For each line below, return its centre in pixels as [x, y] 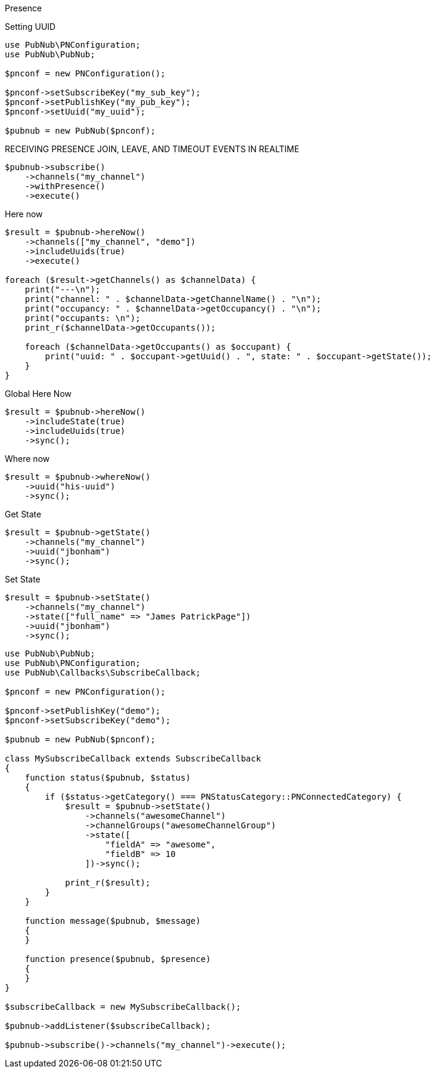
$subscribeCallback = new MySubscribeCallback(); [123, 1007]
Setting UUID [30, 27]
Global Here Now [38, 394]
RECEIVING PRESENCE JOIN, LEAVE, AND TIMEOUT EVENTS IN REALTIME [152, 149]
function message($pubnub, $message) [113, 921]
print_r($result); [108, 883]
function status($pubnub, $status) [108, 778]
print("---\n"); [63, 289]
